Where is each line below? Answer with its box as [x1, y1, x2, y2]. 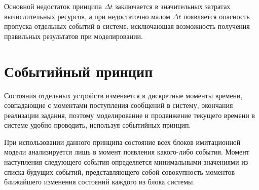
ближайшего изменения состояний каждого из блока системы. [4, 176, 195, 187]
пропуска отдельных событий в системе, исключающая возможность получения [4, 21, 250, 31]
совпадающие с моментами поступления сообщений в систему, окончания [4, 100, 233, 110]
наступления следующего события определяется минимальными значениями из [4, 157, 248, 167]
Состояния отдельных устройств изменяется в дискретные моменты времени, [4, 90, 243, 100]
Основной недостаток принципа [4, 1, 102, 11]
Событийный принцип [4, 60, 153, 81]
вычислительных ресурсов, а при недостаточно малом [4, 11, 170, 21]
